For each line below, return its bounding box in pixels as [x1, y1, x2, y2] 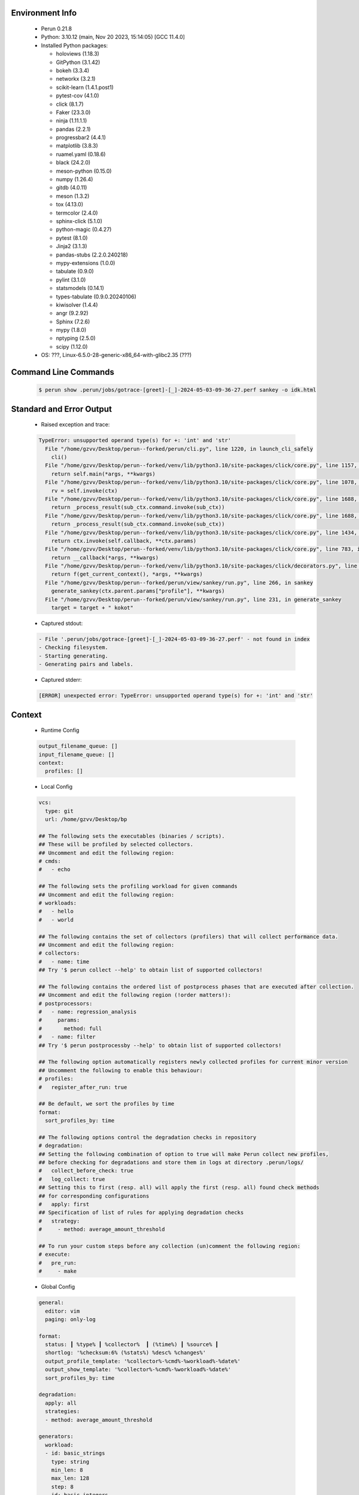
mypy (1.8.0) [56, 327, 87, 334]
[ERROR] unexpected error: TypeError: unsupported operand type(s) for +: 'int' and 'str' [38, 692, 314, 699]
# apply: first [38, 1201, 90, 1208]
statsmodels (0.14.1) [56, 285, 105, 292]
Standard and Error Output [11, 404, 112, 414]
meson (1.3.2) [56, 192, 90, 200]
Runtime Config [41, 727, 80, 734]
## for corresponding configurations [38, 1192, 150, 1199]
